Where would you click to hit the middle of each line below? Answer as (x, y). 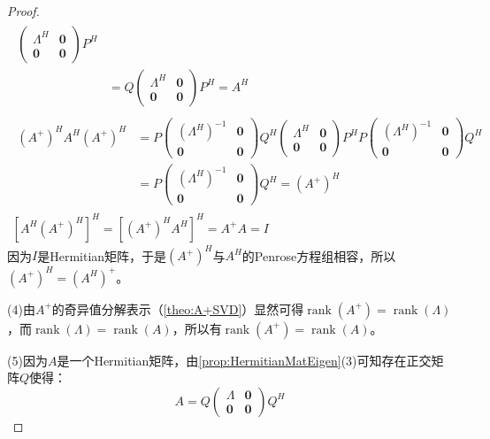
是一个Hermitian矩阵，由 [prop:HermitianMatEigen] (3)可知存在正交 (244, 360)
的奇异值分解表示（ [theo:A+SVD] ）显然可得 (178, 308)
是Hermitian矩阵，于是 (102, 255)
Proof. (23, 11)
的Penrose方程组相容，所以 (319, 255)
